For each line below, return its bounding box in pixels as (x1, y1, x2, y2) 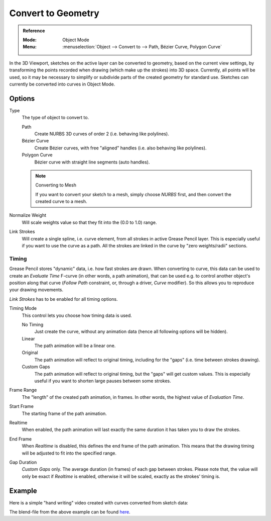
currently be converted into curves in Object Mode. (9, 81, 115, 87)
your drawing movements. (9, 287, 64, 293)
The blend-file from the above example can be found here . (9, 509, 130, 515)
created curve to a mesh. (35, 199, 87, 205)
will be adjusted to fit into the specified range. (22, 450, 117, 456)
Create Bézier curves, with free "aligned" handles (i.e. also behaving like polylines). (34, 145, 207, 151)
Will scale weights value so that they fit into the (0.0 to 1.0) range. (22, 219, 157, 225)
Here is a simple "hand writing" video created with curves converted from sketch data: (9, 499, 188, 505)
